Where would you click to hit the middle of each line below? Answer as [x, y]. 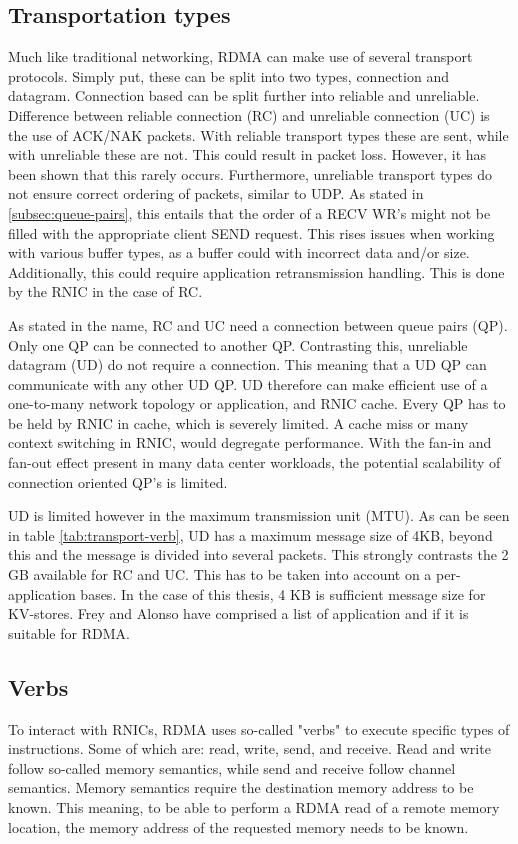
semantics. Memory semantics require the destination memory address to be [241, 787]
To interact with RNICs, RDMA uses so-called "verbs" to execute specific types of [259, 728]
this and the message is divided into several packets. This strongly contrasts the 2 [258, 554]
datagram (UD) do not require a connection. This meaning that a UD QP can [247, 364]
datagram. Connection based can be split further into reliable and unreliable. [244, 95]
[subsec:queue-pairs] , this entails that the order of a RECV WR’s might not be [249, 212]
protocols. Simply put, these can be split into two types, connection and [228, 75]
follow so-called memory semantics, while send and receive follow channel [232, 767]
